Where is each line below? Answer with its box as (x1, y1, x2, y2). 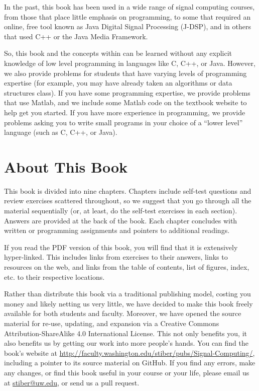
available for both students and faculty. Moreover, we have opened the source (4, 308, 241, 319)
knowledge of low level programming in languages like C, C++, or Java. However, (4, 57, 255, 68)
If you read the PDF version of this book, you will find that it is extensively (4, 242, 238, 252)
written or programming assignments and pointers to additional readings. (4, 225, 230, 236)
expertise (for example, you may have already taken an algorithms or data (4, 77, 232, 88)
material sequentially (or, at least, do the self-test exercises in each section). (4, 205, 237, 216)
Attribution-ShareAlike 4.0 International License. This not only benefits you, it (4, 328, 247, 338)
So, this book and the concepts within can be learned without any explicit (4, 48, 232, 58)
